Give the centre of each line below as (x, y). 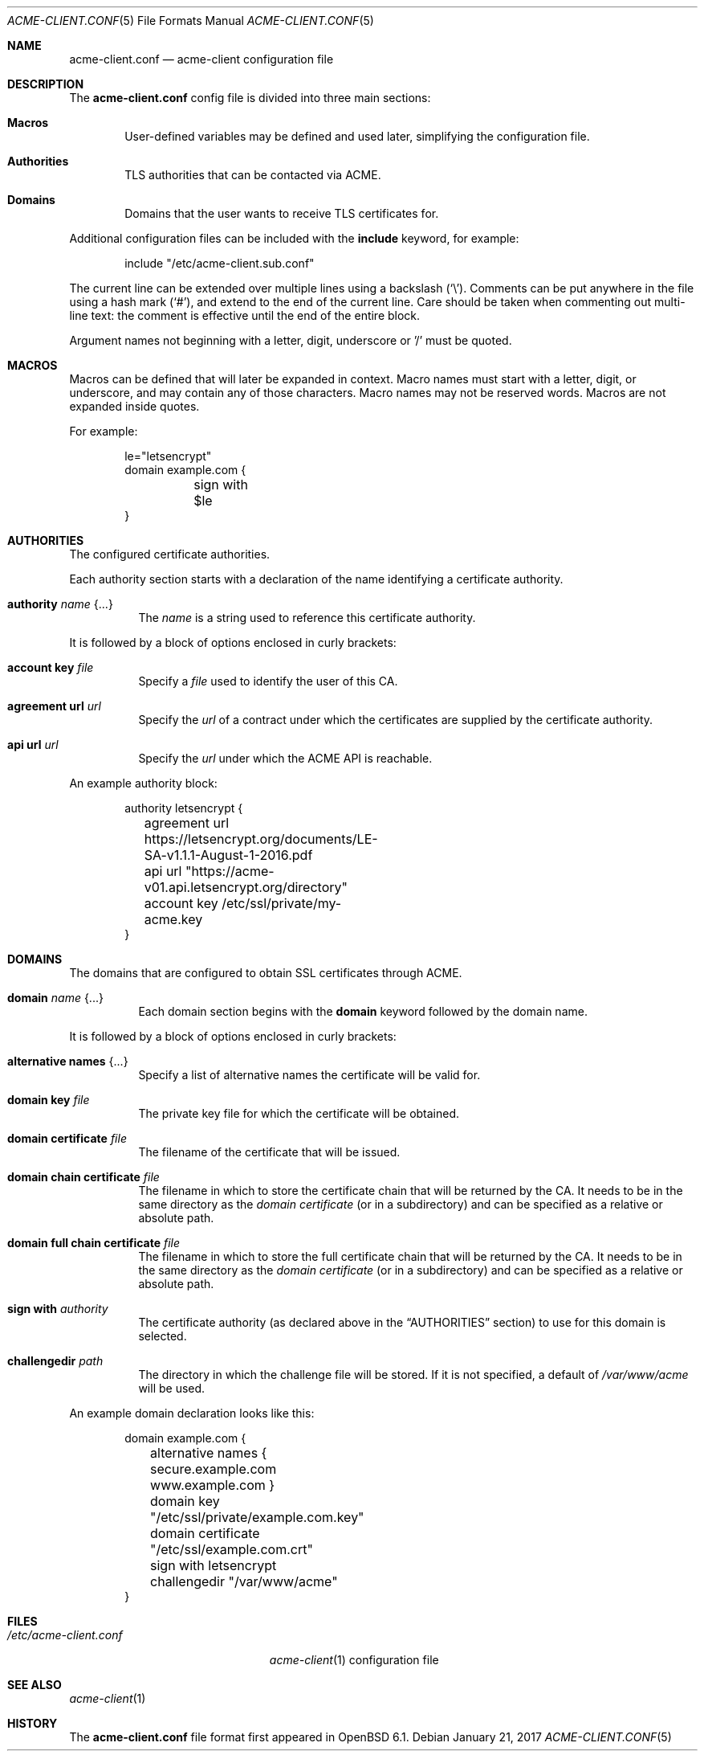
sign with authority (58, 1309)
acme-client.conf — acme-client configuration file (201, 59)
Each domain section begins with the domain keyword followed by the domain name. (363, 1011)
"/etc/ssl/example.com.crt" (232, 1549)
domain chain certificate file (83, 1177)
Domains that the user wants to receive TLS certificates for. (282, 213)
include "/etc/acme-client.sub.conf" (220, 263)
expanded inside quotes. (134, 406)
